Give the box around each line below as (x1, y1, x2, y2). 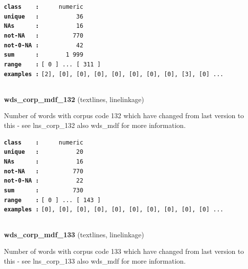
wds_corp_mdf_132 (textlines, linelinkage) (4, 94, 144, 104)
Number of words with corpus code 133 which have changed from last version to (4, 246, 244, 256)
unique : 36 (4, 13, 84, 20)
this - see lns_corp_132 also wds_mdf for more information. (4, 120, 186, 130)
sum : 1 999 (4, 51, 84, 59)
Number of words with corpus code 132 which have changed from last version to (4, 110, 244, 121)
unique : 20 (4, 148, 84, 156)
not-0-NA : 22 (4, 177, 84, 185)
